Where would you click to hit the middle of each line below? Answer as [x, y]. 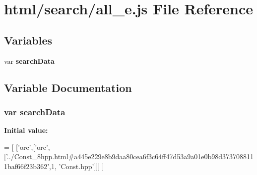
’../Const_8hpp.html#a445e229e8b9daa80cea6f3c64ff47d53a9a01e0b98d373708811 [129, 156]
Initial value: [26, 130]
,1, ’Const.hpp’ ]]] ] [77, 166]
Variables [28, 40]
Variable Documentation [68, 87]
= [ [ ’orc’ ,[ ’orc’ [26, 147]
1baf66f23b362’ [27, 166]
